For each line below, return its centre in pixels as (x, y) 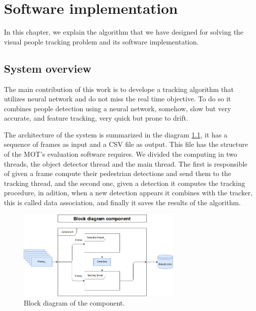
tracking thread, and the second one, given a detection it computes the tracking (125, 183)
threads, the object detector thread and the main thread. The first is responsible (126, 163)
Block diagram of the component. (74, 303)
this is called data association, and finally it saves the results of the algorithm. (123, 202)
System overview (48, 68)
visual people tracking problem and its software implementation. (101, 41)
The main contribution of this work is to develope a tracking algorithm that (119, 89)
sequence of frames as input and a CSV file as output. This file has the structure (126, 144)
